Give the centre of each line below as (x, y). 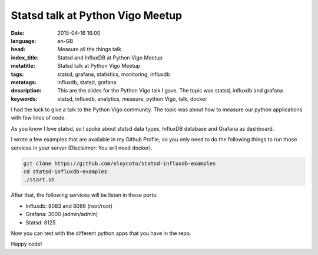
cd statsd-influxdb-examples (65, 172)
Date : (18, 33)
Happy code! (26, 244)
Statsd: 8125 (41, 222)
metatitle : (23, 66)
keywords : (24, 99)
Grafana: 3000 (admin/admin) (62, 214)
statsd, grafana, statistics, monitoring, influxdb (114, 74)
